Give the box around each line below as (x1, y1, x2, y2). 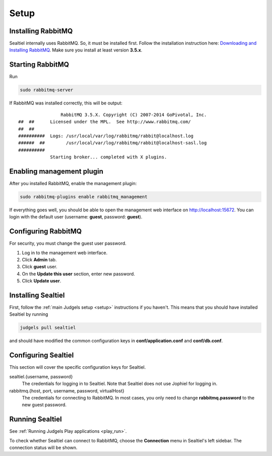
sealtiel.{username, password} (9, 373, 73, 379)
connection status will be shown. (9, 444, 78, 450)
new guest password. (22, 402, 67, 408)
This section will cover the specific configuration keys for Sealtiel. (9, 364, 146, 370)
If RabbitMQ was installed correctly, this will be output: (9, 100, 123, 106)
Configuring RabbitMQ (9, 227, 82, 236)
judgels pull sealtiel (20, 325, 76, 330)
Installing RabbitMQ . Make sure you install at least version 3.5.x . (9, 47, 143, 53)
